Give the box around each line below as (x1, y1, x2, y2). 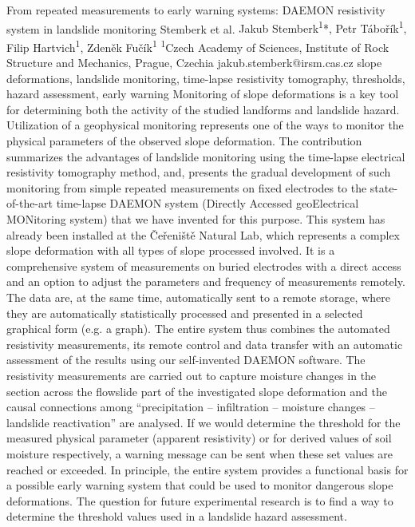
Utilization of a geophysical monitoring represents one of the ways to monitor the (6, 117, 404, 133)
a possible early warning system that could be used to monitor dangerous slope (6, 477, 393, 493)
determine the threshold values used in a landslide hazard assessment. (6, 508, 347, 525)
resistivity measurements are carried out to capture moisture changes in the (6, 367, 377, 383)
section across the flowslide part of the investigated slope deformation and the (6, 382, 387, 399)
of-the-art (6, 195, 53, 212)
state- (370, 179, 398, 196)
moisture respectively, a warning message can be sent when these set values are (6, 445, 393, 462)
